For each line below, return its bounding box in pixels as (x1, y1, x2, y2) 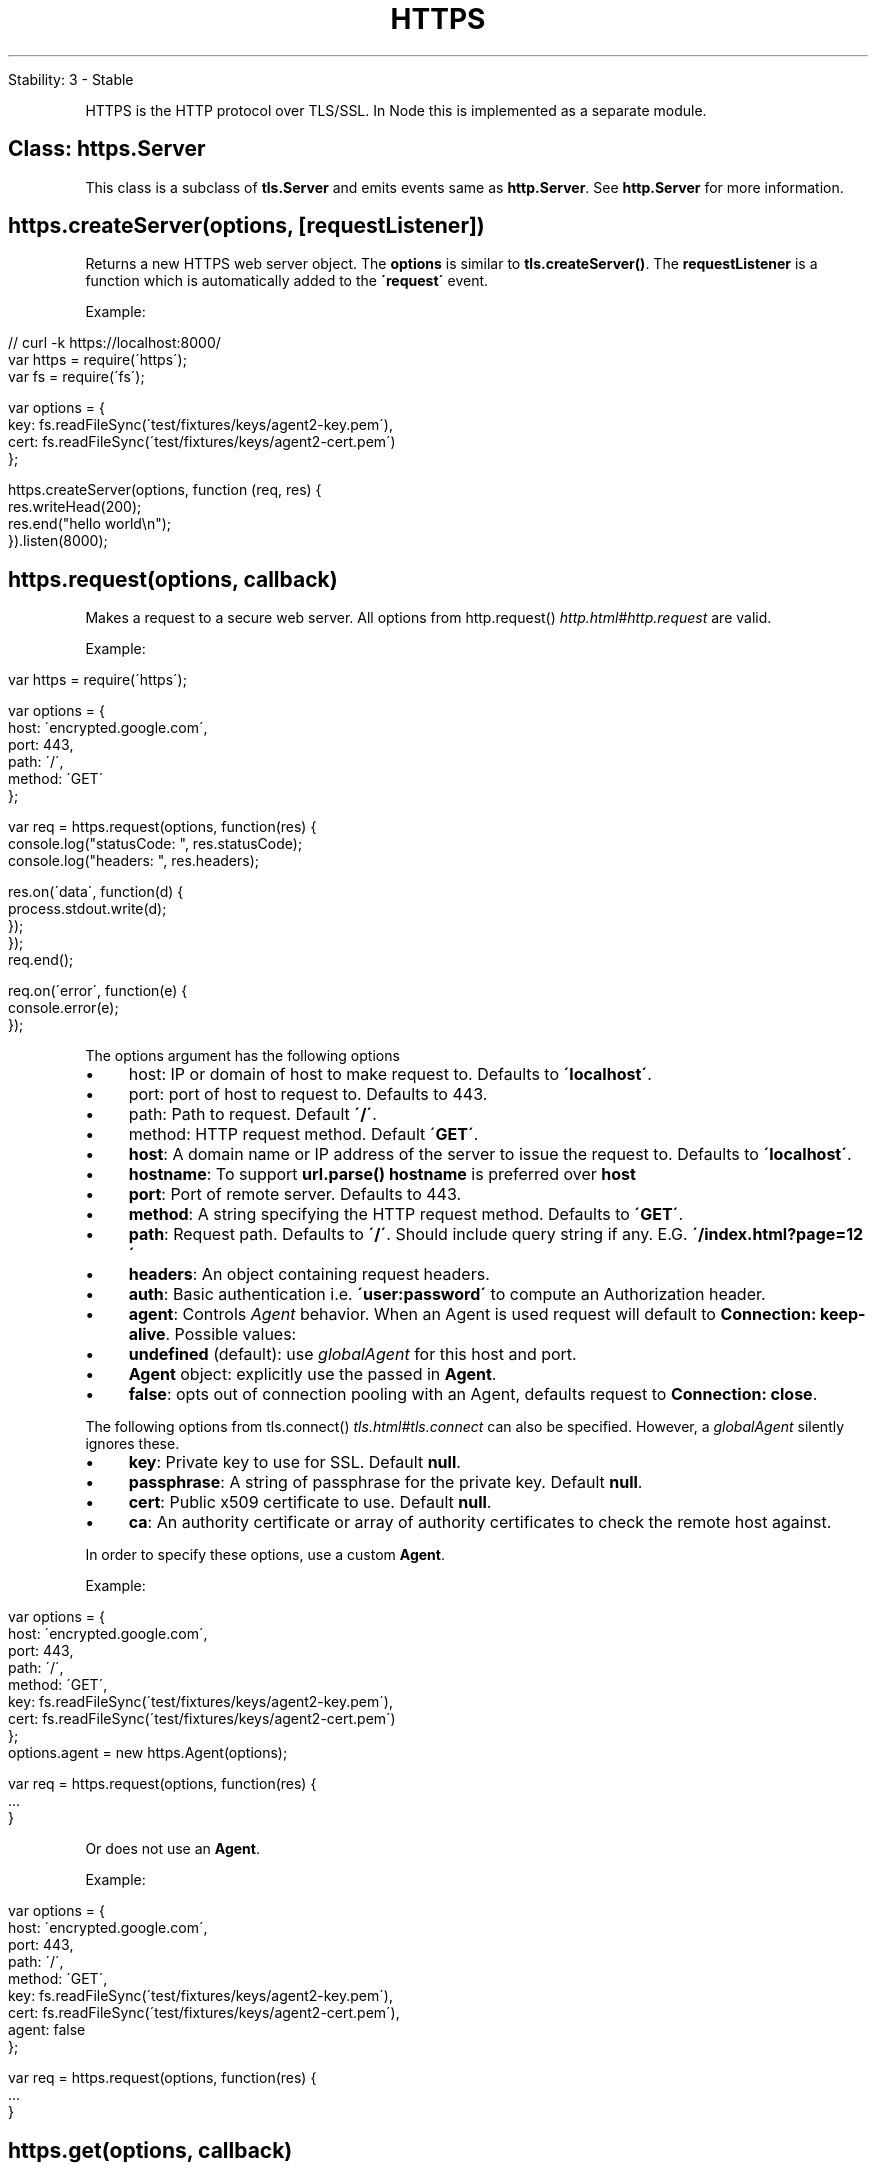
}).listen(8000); (8, 532, 108, 550)
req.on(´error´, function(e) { (8, 982, 188, 1000)
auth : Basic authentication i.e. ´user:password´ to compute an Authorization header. (128, 1284, 766, 1305)
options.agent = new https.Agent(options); (8, 1744, 288, 1762)
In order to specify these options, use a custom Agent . (85, 1546, 445, 1564)
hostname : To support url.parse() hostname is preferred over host (128, 1164, 636, 1185)
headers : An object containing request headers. (128, 1264, 490, 1285)
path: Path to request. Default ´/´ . (128, 1104, 377, 1125)
